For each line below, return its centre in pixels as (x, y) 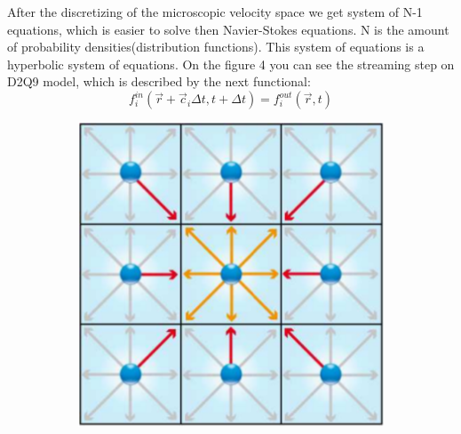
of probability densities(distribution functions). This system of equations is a (216, 47)
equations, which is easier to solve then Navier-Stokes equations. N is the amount (228, 29)
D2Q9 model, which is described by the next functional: (159, 81)
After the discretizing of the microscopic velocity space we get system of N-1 (215, 12)
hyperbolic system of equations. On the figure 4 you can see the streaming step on (231, 64)
